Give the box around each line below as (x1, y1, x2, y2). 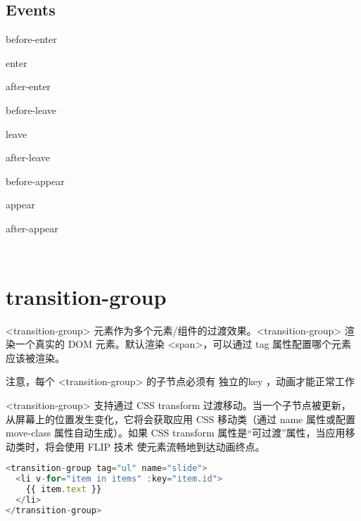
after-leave (6, 150, 51, 165)
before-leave (6, 102, 56, 117)
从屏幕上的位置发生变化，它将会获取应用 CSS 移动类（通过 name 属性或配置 (6, 411, 355, 426)
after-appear (6, 220, 58, 235)
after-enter (6, 79, 51, 94)
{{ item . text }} (25, 484, 102, 495)
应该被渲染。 (6, 350, 65, 365)
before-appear (6, 173, 65, 188)
